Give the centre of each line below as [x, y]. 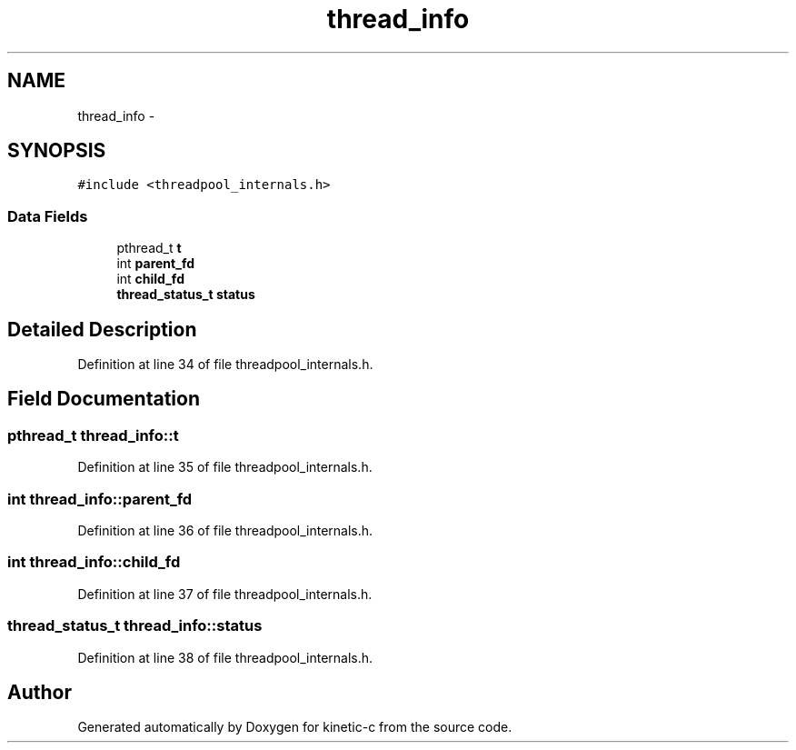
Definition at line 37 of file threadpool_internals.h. [225, 594]
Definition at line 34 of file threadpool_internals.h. [225, 365]
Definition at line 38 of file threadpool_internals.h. [225, 657]
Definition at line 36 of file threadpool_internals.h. [225, 530]
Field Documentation [104, 399]
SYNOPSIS [57, 151]
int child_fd [150, 279]
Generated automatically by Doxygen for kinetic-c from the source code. [295, 727]
